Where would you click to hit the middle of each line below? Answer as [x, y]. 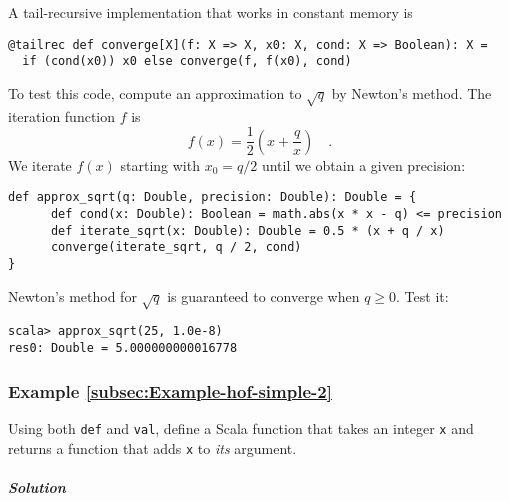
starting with [160, 164]
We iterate [40, 164]
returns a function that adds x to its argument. [152, 447]
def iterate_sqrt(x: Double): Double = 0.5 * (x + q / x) [247, 230]
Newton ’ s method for [72, 295]
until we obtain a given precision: [363, 164]
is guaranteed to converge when [263, 295]
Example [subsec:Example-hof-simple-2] [170, 390]
